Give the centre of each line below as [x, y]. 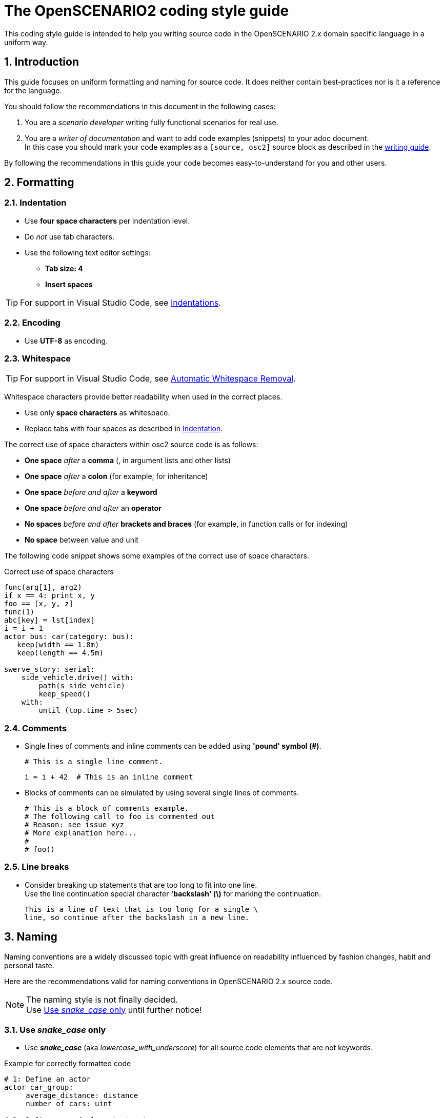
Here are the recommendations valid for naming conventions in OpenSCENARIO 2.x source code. [168, 981]
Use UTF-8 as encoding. [66, 341]
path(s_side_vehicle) [82, 686]
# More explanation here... [81, 833]
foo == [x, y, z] [39, 604]
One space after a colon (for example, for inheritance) [116, 476]
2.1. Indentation [35, 203]
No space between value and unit [82, 540]
